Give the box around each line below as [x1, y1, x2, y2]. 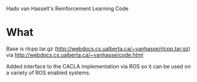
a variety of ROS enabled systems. [6, 69, 91, 76]
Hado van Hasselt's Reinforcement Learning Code [6, 5, 129, 12]
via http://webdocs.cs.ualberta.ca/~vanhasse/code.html [6, 51, 144, 58]
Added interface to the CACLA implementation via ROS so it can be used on [6, 63, 191, 70]
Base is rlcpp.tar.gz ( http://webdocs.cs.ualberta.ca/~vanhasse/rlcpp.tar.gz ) [6, 45, 191, 52]
